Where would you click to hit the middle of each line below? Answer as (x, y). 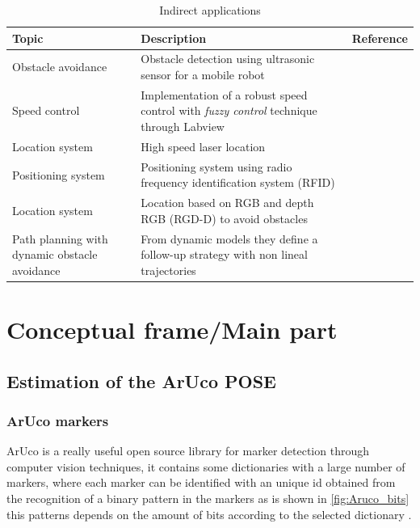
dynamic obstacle (55, 254)
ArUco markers (58, 420)
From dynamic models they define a (229, 238)
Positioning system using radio (216, 166)
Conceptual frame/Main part (172, 329)
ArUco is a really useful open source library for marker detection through (188, 451)
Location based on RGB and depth (227, 203)
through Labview (183, 127)
